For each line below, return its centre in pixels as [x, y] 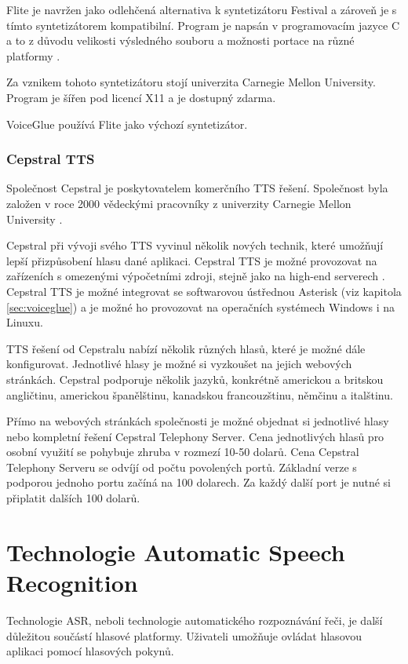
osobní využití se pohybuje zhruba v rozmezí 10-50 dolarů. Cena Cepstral [183, 452]
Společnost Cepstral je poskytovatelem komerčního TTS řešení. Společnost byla [197, 188]
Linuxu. [25, 322]
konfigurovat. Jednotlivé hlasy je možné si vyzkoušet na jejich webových [179, 364]
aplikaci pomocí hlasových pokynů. [90, 651]
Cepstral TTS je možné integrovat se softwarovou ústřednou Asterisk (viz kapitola [204, 291]
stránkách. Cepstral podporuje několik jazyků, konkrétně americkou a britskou [195, 379]
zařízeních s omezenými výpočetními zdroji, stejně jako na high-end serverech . [196, 276]
